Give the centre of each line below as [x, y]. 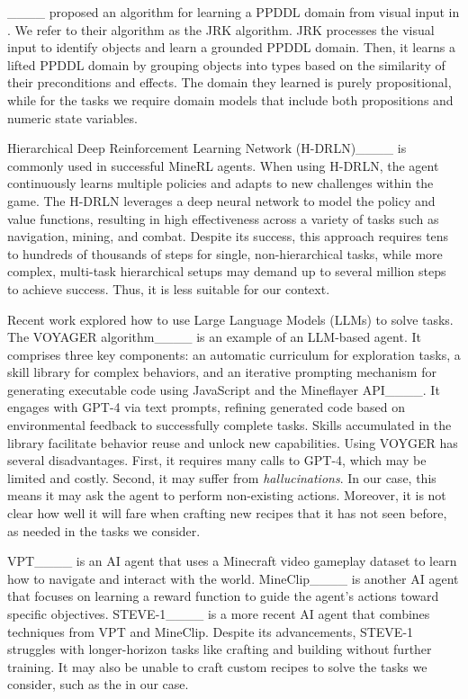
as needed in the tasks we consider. [104, 530]
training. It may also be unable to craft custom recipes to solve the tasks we [217, 666]
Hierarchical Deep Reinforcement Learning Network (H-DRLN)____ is [207, 148]
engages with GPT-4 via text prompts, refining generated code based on [207, 407]
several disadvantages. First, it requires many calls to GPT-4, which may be [217, 460]
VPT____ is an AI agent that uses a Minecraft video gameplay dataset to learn [232, 561]
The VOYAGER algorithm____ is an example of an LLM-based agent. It [214, 337]
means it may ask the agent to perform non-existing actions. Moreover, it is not [227, 495]
